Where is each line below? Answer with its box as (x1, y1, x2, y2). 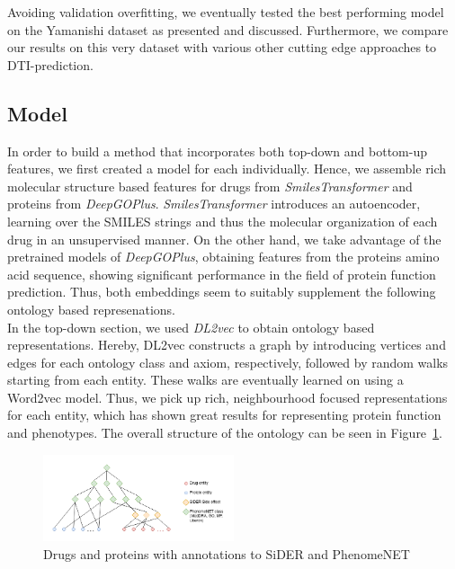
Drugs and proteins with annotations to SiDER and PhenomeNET (43, 544, 410, 563)
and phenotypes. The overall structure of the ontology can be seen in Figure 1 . (7, 423, 442, 442)
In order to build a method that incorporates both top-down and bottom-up (7, 141, 427, 160)
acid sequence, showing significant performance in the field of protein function (7, 264, 436, 283)
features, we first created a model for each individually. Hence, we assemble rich (7, 159, 447, 178)
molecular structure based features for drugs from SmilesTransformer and (7, 176, 413, 195)
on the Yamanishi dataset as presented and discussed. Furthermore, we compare (7, 20, 449, 39)
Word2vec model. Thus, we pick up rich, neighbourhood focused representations (7, 387, 448, 406)
